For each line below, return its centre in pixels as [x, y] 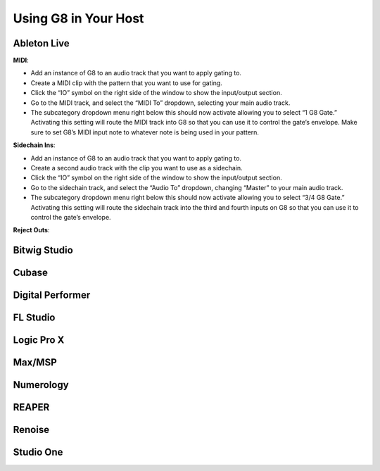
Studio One [38, 452]
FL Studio [34, 318]
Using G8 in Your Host [78, 18]
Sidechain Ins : [34, 145]
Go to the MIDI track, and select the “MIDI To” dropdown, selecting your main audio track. [160, 103]
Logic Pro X [39, 340]
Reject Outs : [31, 230]
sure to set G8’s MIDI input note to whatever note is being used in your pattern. [145, 132]
